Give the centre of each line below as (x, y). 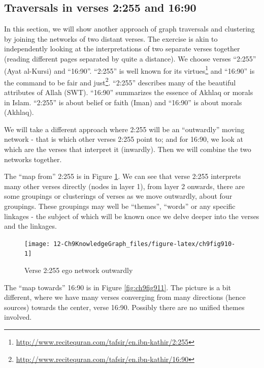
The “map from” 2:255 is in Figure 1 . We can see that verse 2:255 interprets (123, 176)
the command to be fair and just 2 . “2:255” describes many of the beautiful (120, 81)
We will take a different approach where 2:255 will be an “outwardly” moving (124, 129)
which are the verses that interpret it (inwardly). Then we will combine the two (128, 149)
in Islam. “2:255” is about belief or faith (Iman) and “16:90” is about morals (123, 102)
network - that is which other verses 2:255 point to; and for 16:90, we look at (124, 139)
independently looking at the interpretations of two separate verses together (122, 49)
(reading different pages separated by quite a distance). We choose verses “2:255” (130, 58)
